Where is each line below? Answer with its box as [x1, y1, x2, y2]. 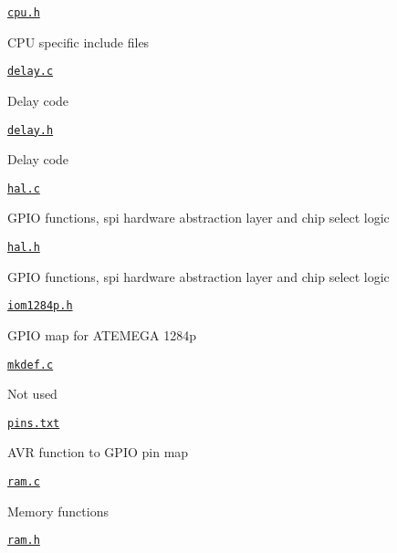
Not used [7, 384, 57, 403]
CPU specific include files [7, 32, 150, 51]
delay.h [7, 123, 54, 137]
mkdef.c [7, 358, 54, 371]
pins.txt [7, 416, 60, 430]
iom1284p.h [7, 299, 73, 313]
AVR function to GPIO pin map [7, 443, 189, 462]
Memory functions [7, 501, 109, 520]
